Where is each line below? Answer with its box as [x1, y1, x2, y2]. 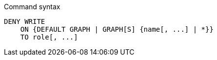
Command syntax [4, 2, 60, 11]
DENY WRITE [4, 18, 45, 25]
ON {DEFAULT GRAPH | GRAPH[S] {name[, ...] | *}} [20, 25, 214, 33]
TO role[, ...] [20, 33, 78, 41]
